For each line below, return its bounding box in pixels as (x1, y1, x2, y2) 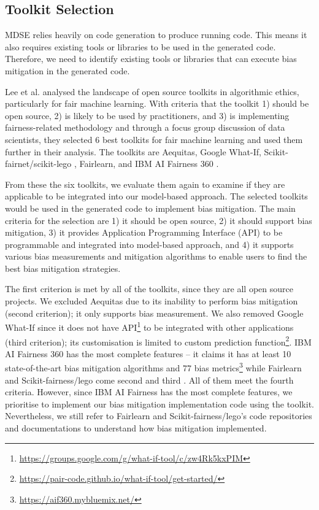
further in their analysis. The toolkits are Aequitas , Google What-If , (5, 145, 261, 158)
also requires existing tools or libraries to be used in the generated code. (5, 40, 276, 53)
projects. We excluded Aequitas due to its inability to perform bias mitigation (5, 295, 298, 307)
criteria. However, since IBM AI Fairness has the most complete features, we (5, 385, 293, 398)
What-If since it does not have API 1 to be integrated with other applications (5, 319, 294, 333)
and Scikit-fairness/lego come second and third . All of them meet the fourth (5, 373, 294, 386)
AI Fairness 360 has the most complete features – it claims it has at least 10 (5, 347, 291, 360)
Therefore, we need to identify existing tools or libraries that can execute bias (5, 52, 297, 65)
